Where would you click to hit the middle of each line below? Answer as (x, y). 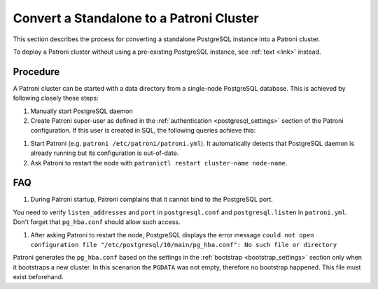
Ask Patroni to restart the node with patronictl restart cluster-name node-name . (159, 163)
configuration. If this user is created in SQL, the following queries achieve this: (143, 131)
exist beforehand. (38, 277)
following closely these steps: (56, 98)
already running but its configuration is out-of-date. (105, 153)
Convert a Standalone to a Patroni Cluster (136, 18)
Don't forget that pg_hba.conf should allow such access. (97, 222)
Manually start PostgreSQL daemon (82, 111)
